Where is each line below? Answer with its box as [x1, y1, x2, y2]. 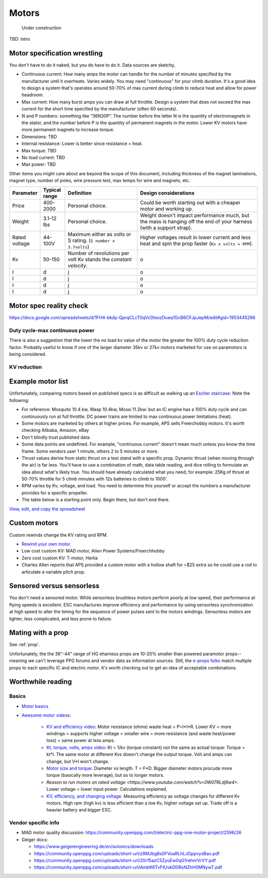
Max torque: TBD [21, 147, 57, 153]
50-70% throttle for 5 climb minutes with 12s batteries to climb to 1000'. [21, 476, 168, 482]
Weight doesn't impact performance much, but [139, 212, 250, 219]
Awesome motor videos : [21, 712, 71, 718]
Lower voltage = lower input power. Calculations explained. [46, 786, 167, 792]
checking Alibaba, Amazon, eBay [21, 427, 89, 433]
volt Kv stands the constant [67, 256, 132, 263]
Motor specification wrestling [9, 49, 103, 57]
